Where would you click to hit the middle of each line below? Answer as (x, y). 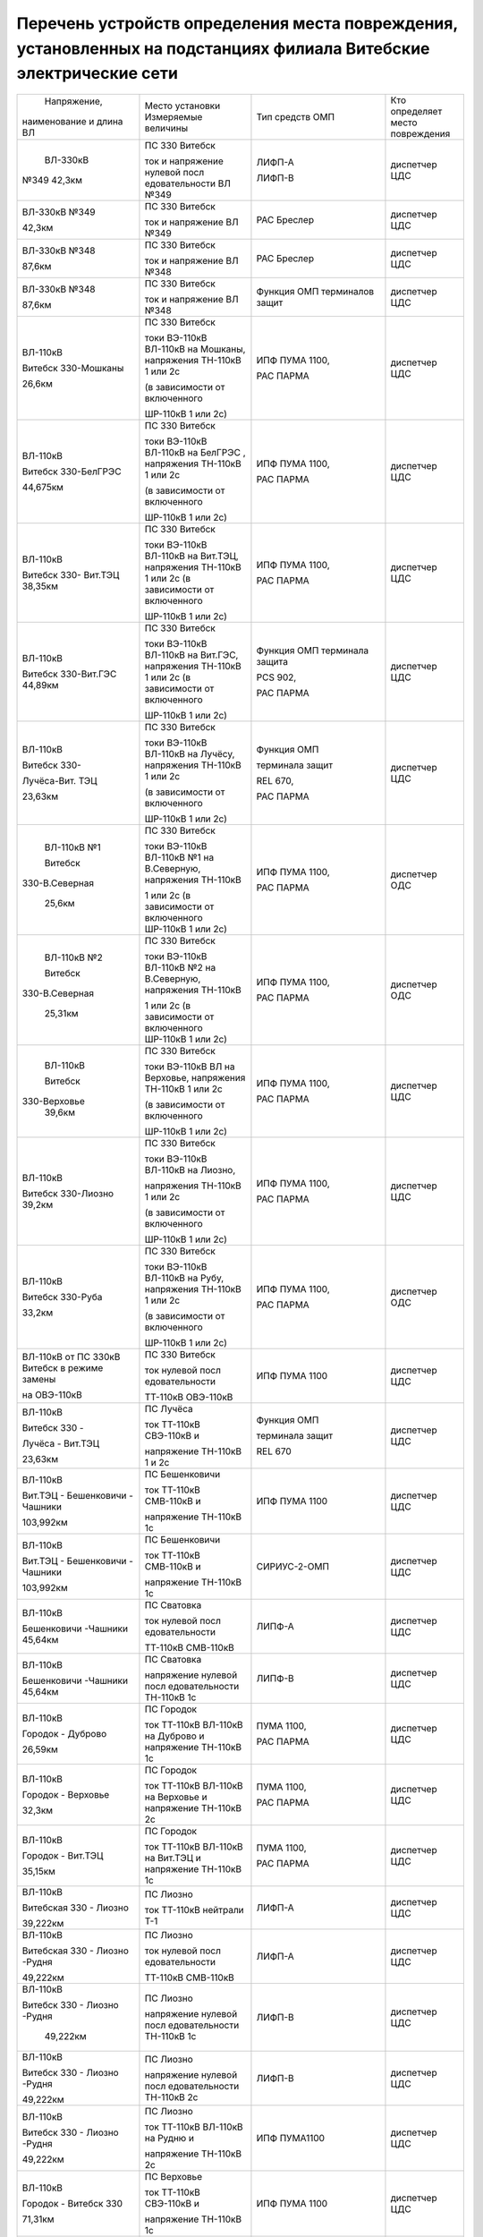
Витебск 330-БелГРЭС (72, 472)
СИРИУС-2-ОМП (293, 1567)
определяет (416, 112)
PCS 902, (276, 677)
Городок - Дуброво (64, 1734)
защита (272, 662)
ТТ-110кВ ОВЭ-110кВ (189, 1398)
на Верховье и (176, 1797)
